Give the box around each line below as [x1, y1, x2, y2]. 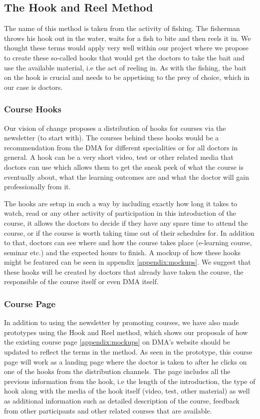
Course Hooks [4, 103, 61, 115]
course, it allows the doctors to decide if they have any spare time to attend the [4, 217, 248, 228]
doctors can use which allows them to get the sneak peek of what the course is [4, 161, 244, 172]
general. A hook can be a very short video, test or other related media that [4, 152, 234, 162]
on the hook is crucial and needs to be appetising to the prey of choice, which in [4, 72, 250, 82]
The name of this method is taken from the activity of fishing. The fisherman [4, 23, 240, 33]
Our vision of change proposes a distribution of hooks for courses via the [4, 122, 226, 133]
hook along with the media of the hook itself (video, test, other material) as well [4, 386, 250, 396]
